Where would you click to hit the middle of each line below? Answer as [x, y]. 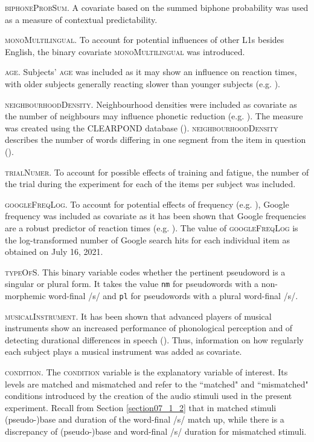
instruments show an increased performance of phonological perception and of [149, 328]
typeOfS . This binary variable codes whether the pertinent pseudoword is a [145, 272]
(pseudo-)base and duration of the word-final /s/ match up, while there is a [145, 419]
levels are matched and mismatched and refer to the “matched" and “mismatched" [157, 384]
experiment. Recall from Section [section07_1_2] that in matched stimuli [141, 407]
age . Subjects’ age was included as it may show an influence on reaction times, [151, 72]
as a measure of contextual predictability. [81, 19]
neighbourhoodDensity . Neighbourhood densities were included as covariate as [151, 104]
